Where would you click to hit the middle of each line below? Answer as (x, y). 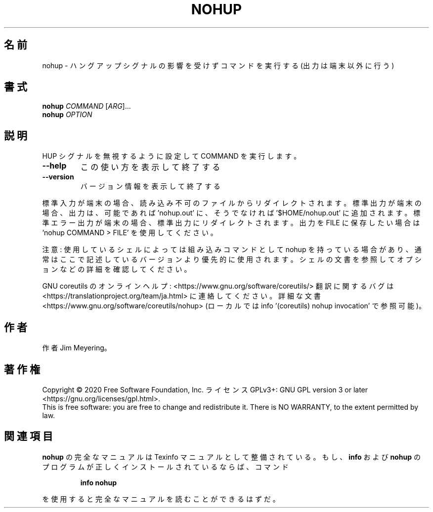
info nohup (99, 482)
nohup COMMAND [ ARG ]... (87, 106)
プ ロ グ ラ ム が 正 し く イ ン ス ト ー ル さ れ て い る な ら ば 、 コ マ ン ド (165, 467)
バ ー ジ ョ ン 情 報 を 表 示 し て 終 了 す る (150, 186)
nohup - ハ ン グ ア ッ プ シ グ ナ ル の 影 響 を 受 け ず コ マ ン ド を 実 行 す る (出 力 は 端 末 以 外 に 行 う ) (218, 65)
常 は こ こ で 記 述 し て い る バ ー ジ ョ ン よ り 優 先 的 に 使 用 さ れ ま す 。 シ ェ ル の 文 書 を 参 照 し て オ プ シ (232, 259)
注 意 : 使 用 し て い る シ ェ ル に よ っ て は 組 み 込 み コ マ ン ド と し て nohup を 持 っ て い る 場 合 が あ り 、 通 (232, 250)
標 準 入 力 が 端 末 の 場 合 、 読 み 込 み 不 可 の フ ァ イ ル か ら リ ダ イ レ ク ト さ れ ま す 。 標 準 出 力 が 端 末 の (232, 203)
